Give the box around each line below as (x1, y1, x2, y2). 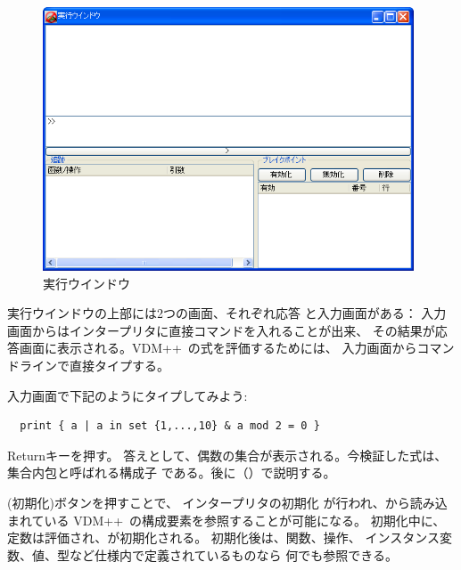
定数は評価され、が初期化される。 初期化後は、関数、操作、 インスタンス (7, 528, 440, 547)
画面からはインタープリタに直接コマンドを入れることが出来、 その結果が (7, 321, 435, 339)
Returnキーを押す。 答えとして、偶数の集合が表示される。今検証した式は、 (7, 445, 448, 464)
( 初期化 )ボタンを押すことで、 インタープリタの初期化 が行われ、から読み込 (7, 493, 448, 511)
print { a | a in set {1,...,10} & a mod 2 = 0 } (20, 419, 320, 433)
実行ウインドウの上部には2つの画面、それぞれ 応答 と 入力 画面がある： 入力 (7, 304, 447, 322)
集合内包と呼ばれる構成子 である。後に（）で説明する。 (7, 463, 336, 482)
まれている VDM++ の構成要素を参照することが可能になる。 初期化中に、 (7, 510, 446, 529)
